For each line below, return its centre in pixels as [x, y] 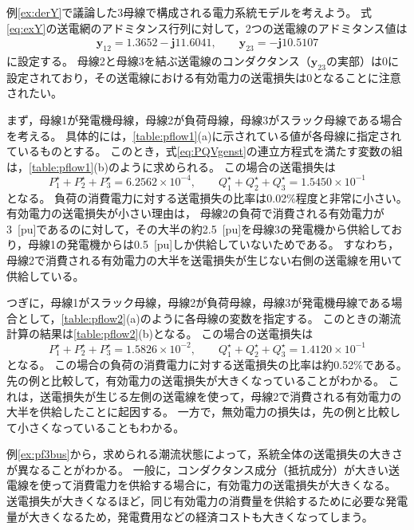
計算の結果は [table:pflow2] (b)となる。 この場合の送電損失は [160, 334]
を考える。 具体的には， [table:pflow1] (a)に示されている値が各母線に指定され [204, 135]
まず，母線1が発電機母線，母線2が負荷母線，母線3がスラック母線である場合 [205, 120]
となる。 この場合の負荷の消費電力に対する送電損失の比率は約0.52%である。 [207, 365]
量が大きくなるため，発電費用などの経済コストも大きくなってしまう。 [190, 516]
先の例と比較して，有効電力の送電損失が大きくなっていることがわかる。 [195, 380]
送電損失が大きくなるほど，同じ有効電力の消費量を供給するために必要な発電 [207, 501]
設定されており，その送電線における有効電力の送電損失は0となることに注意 [204, 77]
